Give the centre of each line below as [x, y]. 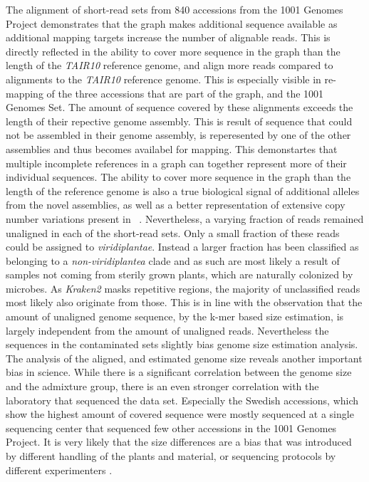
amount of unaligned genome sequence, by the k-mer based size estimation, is [175, 316]
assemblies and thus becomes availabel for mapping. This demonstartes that [172, 148]
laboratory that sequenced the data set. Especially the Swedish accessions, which [182, 400]
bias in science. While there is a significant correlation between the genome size [179, 372]
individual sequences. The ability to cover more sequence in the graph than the [178, 177]
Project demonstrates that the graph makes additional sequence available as [172, 23]
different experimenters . [59, 470]
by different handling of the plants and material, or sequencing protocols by [171, 456]
